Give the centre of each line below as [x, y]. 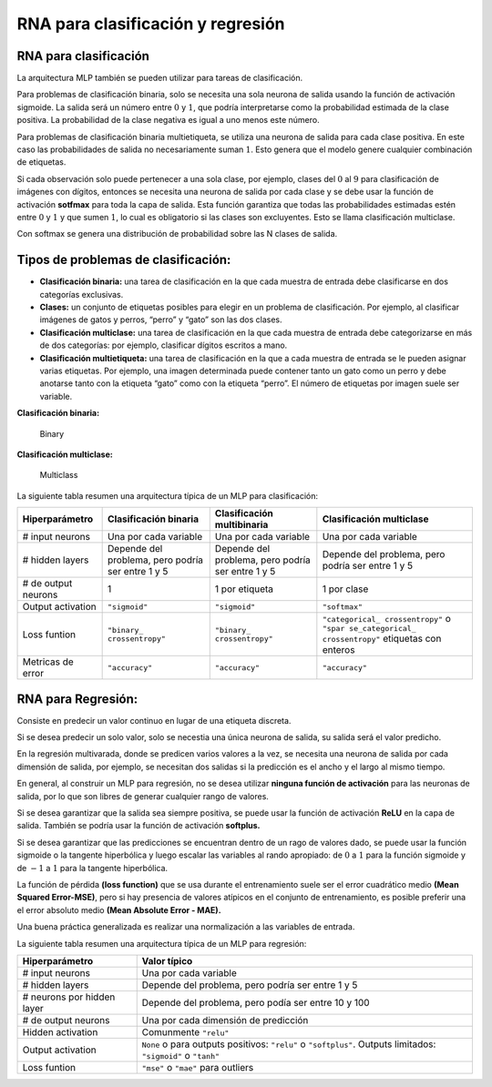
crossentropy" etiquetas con [382, 639]
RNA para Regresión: [77, 699]
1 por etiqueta [244, 589]
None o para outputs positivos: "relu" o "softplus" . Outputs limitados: [289, 1044]
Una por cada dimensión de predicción [225, 1020]
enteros [338, 650]
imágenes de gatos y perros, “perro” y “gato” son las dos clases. [161, 320]
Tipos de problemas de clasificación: [124, 260]
